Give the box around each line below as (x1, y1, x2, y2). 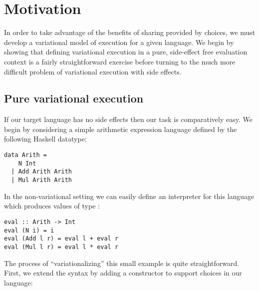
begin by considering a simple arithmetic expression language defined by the (4, 123, 237, 134)
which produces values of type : (4, 200, 100, 211)
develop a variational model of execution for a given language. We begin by (4, 36, 234, 47)
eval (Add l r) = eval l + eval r (4, 235, 119, 242)
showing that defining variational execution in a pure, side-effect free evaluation (4, 46, 248, 57)
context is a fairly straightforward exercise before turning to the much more (4, 56, 236, 66)
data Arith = (4, 151, 47, 159)
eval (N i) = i (4, 226, 54, 234)
